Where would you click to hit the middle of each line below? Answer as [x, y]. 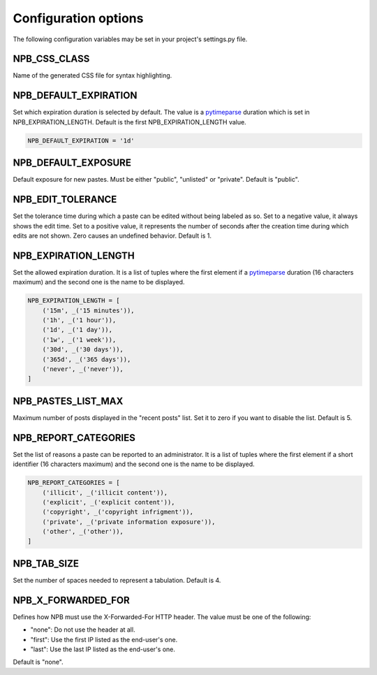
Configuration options [78, 18]
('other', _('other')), [83, 532]
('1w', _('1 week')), [79, 340]
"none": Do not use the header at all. [83, 630]
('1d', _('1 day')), [77, 330]
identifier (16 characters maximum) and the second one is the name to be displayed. [134, 464]
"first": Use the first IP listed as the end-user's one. [104, 639]
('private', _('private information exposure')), [129, 522]
